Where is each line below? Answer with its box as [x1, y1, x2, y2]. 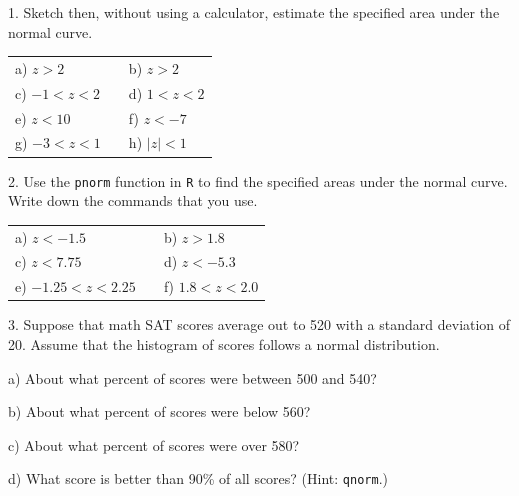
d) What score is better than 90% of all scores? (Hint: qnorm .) [8, 468, 388, 489]
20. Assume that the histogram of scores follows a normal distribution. [8, 333, 440, 354]
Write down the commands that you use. [8, 190, 258, 211]
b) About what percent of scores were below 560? [8, 401, 311, 422]
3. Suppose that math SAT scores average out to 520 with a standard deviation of [8, 314, 511, 335]
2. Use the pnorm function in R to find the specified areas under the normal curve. [8, 170, 508, 191]
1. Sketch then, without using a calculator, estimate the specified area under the [8, 2, 500, 22]
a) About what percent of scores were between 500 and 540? [8, 367, 377, 388]
